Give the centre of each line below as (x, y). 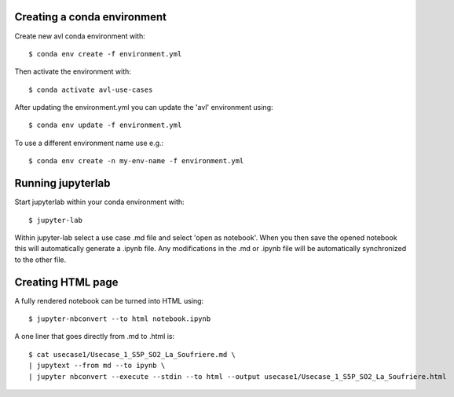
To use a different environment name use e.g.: (89, 143)
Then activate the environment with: (73, 71)
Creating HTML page (66, 282)
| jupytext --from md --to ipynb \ (97, 366)
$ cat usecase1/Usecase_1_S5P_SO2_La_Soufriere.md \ (132, 354)
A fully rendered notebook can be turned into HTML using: (109, 300)
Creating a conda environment (90, 17)
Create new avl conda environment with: (80, 36)
